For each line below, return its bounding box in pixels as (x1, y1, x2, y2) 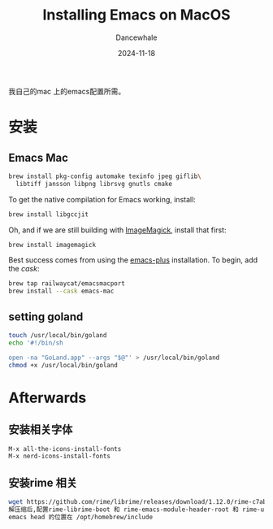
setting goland (8, 310, 84, 323)
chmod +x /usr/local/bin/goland (8, 361, 118, 369)
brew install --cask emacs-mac (8, 287, 115, 296)
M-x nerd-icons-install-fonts (8, 452, 111, 460)
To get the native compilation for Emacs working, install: (8, 194, 197, 204)
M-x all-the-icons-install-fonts (8, 444, 122, 453)
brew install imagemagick (8, 241, 96, 249)
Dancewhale (115, 33, 158, 42)
